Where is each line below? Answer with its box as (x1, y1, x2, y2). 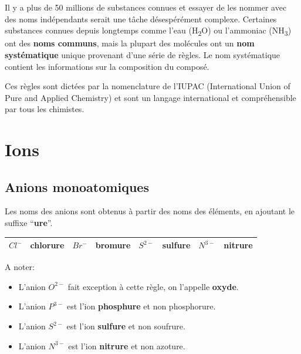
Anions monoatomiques (5, 177, 149, 195)
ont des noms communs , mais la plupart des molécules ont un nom (5, 37, 255, 49)
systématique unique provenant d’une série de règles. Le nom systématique (5, 48, 280, 60)
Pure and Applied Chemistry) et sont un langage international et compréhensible (5, 91, 296, 103)
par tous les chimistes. (5, 103, 84, 115)
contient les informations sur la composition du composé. (5, 60, 209, 72)
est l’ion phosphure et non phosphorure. (66, 300, 216, 312)
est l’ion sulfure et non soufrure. (66, 320, 185, 332)
